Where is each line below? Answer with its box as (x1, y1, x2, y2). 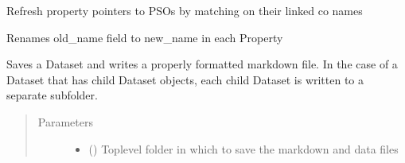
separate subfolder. (6, 87, 98, 103)
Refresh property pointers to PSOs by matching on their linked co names (6, 2, 363, 18)
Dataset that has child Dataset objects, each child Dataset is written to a (6, 71, 364, 87)
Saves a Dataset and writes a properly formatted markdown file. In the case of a (6, 56, 398, 72)
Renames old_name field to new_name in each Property (6, 29, 283, 45)
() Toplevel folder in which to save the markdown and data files (88, 140, 399, 157)
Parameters (37, 113, 93, 130)
